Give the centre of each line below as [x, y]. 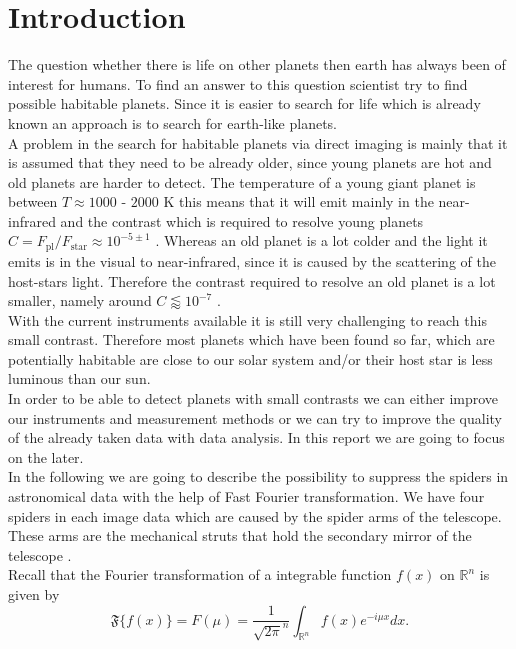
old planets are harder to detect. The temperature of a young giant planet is [242, 181]
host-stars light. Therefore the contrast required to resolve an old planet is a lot [252, 280]
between [33, 201]
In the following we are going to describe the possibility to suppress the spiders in [258, 476]
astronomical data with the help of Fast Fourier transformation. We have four [246, 496]
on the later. [46, 456]
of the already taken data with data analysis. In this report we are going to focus [256, 437]
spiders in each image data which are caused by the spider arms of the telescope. [255, 515]
